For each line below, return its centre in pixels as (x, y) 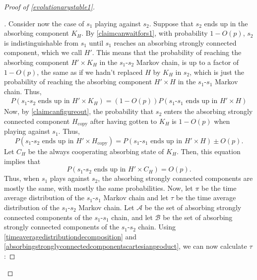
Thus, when (22, 178)
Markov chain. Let (106, 207)
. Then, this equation (208, 151)
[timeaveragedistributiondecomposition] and (70, 236)
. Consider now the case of (44, 23)
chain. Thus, (23, 91)
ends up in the (226, 23)
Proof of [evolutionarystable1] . (50, 6)
